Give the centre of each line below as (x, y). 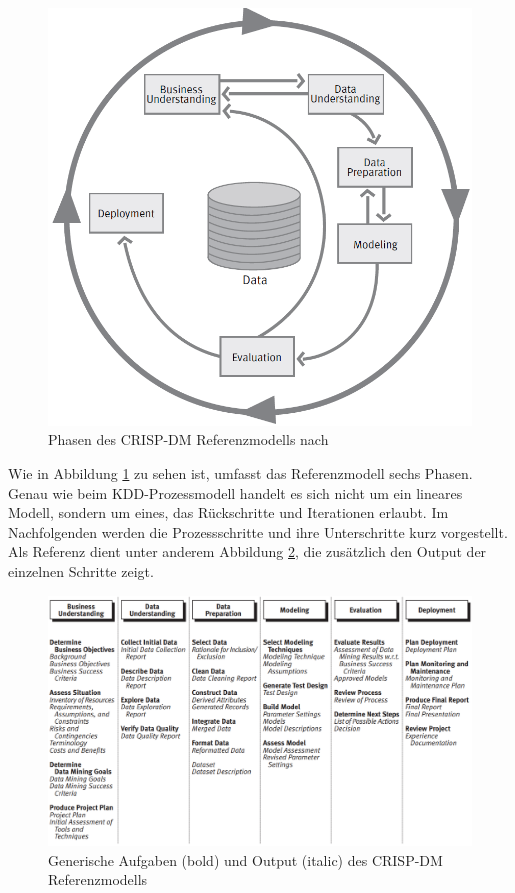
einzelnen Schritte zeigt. (81, 571)
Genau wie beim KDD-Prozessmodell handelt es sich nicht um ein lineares (235, 492)
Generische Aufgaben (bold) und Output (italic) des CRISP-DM (245, 859)
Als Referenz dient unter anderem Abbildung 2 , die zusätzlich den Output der (247, 551)
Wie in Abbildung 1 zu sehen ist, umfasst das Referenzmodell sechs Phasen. (240, 473)
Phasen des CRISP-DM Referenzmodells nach (188, 439)
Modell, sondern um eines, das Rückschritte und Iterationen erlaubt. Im (228, 512)
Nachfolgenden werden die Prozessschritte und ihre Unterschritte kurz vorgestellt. (258, 531)
